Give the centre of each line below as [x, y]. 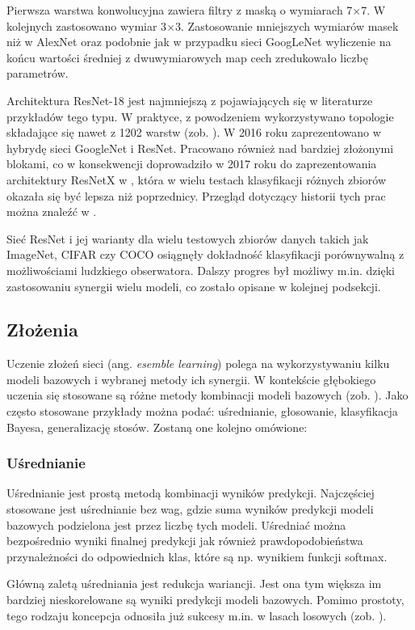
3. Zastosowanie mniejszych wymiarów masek [287, 25]
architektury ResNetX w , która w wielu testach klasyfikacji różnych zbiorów [196, 179]
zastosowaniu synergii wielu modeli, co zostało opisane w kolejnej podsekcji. [194, 286]
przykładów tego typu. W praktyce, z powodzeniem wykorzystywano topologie [200, 116]
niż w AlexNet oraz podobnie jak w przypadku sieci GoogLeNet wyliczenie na [199, 42]
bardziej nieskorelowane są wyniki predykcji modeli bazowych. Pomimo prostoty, [205, 600]
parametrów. [38, 73]
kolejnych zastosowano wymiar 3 [87, 25]
